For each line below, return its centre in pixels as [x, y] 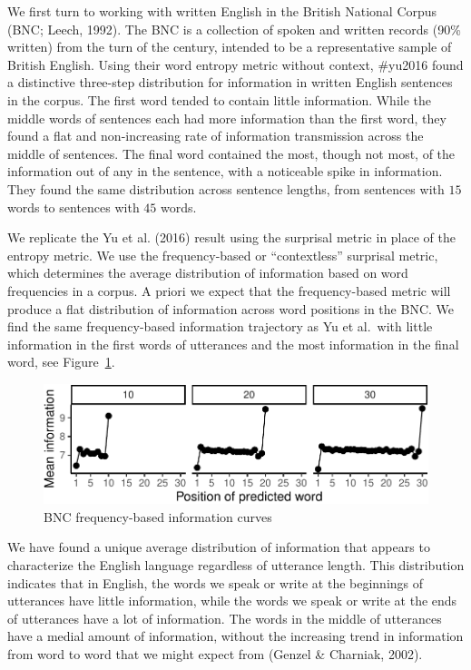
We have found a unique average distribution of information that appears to [219, 547]
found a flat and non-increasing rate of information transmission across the [216, 136]
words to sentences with [74, 207]
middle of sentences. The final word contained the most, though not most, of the [231, 153]
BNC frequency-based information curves [158, 516]
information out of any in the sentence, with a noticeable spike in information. [225, 171]
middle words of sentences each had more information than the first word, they [227, 118]
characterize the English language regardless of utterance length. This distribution [236, 564]
